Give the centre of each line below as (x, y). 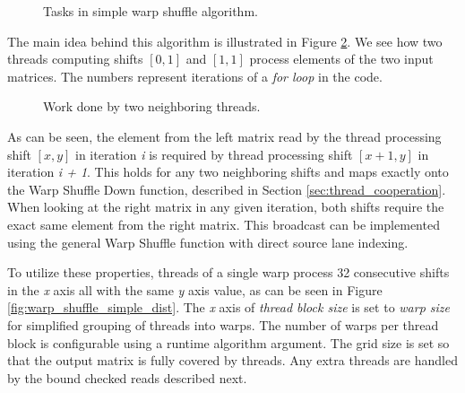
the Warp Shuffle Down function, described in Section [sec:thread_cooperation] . (227, 189)
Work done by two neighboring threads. (152, 106)
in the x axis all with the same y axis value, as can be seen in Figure (195, 289)
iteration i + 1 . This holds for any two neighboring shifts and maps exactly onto (228, 172)
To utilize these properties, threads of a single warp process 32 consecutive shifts (228, 272)
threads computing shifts (75, 59)
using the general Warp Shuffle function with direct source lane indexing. (208, 242)
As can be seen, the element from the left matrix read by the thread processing (224, 136)
